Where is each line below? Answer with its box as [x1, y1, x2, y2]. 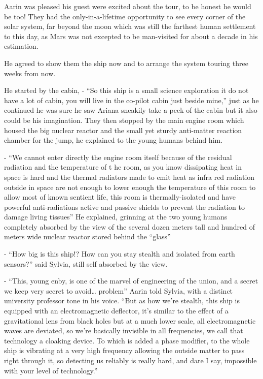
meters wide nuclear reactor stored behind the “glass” [4, 231, 171, 242]
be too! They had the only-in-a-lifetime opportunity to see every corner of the [4, 11, 246, 21]
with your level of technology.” [4, 365, 98, 375]
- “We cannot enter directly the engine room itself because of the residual [4, 151, 232, 162]
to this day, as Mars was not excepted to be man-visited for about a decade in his [4, 30, 258, 41]
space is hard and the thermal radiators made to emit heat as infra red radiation [4, 171, 255, 182]
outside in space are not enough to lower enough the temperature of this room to [4, 181, 256, 192]
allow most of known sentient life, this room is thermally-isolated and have [4, 192, 236, 202]
